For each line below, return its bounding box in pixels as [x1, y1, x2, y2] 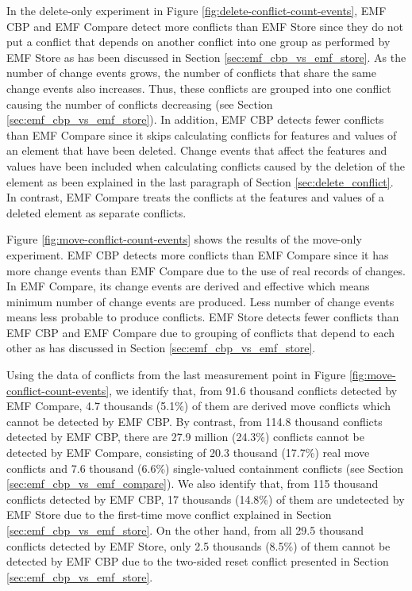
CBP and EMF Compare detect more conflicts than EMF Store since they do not [6, 17, 403, 34]
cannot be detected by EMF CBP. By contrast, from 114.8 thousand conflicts [6, 413, 383, 429]
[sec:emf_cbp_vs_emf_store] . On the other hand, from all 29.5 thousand [6, 522, 364, 538]
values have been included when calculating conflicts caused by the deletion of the [6, 157, 405, 174]
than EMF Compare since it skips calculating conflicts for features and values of [6, 126, 397, 143]
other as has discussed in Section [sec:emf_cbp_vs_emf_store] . [6, 340, 316, 356]
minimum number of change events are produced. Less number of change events [6, 293, 395, 309]
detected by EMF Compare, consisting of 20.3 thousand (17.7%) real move [6, 444, 370, 461]
